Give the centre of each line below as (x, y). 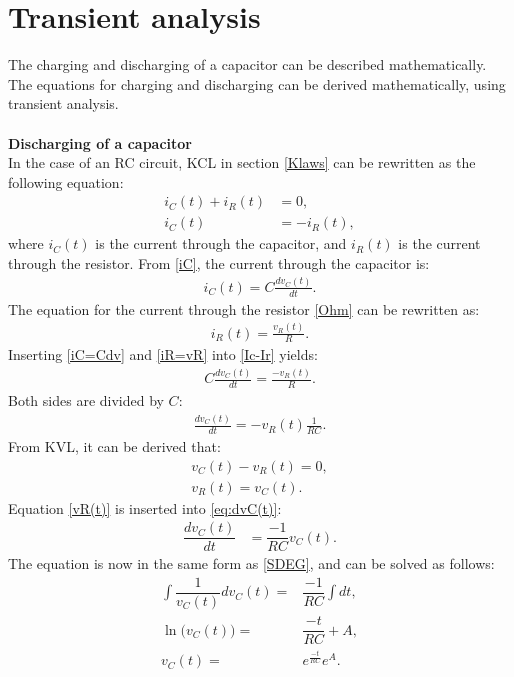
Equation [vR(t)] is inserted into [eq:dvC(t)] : (145, 507)
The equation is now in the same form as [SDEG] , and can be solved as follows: (251, 563)
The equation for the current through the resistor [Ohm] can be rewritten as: (244, 308)
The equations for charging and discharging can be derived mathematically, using (257, 83)
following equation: (66, 181)
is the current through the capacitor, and (221, 243)
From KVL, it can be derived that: (114, 446)
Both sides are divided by (86, 400)
